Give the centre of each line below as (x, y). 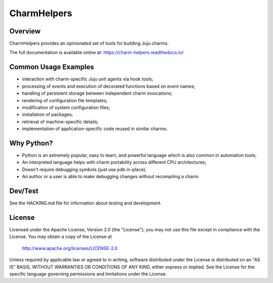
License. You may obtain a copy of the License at (61, 237)
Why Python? (31, 143)
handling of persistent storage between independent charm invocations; (97, 93)
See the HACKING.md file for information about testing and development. (85, 203)
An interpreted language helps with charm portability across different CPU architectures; (114, 163)
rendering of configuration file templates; (65, 100)
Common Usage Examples (52, 67)
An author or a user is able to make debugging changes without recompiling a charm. (111, 177)
